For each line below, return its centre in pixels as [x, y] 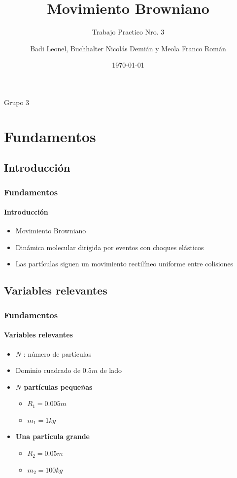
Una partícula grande [52, 436]
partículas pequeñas [58, 386]
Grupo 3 [17, 102]
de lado [111, 370]
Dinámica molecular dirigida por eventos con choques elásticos [110, 247]
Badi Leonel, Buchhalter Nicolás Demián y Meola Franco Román [128, 48]
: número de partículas [57, 353]
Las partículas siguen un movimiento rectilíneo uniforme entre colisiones [124, 264]
